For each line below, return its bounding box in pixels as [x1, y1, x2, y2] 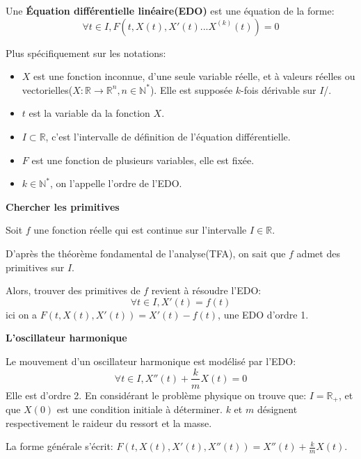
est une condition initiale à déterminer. [56, 402, 223, 417]
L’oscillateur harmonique [6, 330, 127, 345]
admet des [296, 245, 340, 260]
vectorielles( [22, 82, 73, 97]
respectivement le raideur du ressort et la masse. [6, 415, 212, 430]
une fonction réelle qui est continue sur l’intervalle [33, 223, 247, 237]
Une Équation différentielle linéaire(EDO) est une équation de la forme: [6, 3, 335, 17]
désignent [257, 402, 298, 417]
